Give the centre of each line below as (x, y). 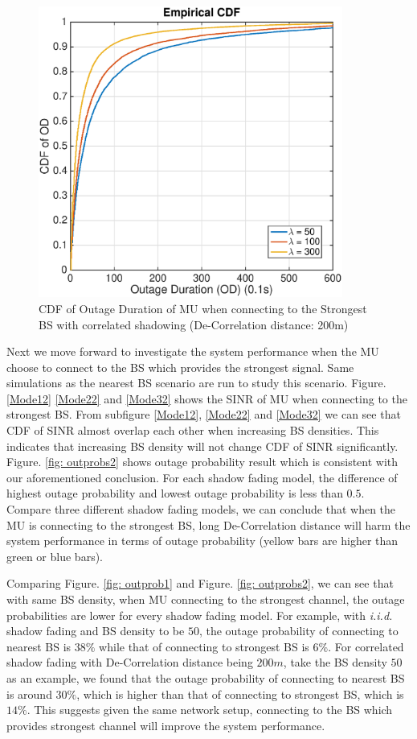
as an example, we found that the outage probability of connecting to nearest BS (206, 677)
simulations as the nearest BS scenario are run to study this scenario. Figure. (196, 383)
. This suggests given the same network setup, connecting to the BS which (210, 710)
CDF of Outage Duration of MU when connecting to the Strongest (203, 308)
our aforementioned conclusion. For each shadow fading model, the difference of (202, 477)
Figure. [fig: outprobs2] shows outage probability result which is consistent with (202, 462)
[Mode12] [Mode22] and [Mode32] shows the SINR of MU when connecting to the (207, 398)
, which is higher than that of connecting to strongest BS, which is (240, 694)
